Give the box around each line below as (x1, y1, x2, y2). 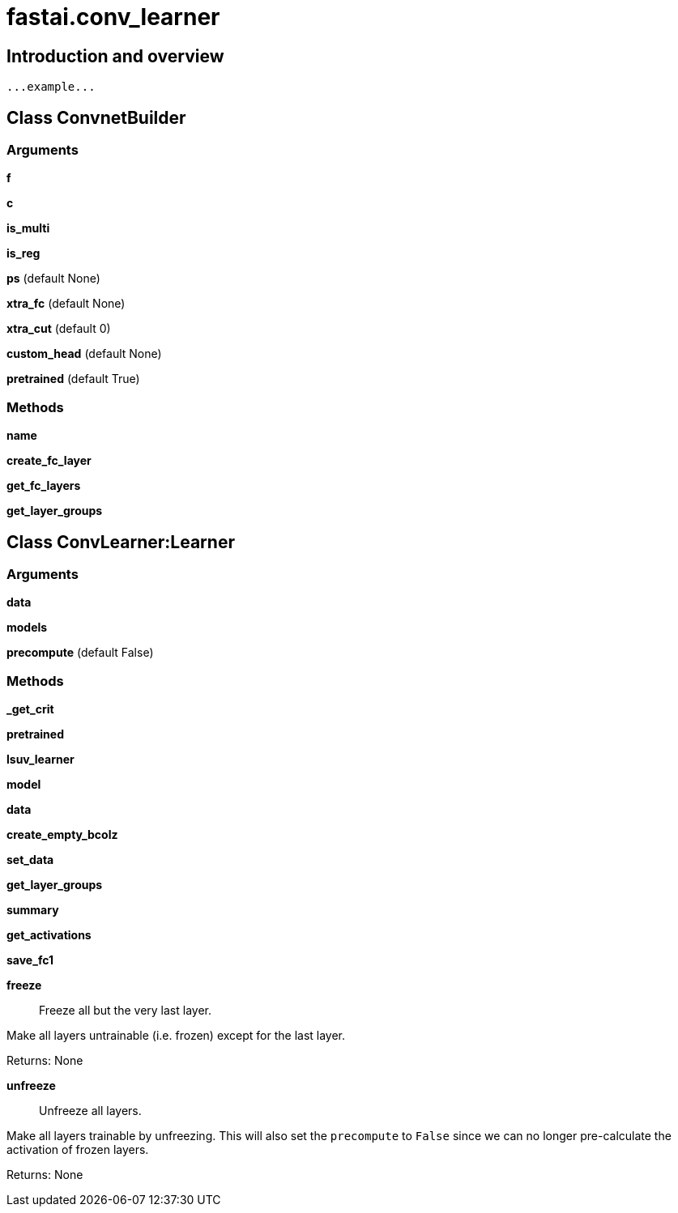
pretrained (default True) (6, 372, 140, 386)
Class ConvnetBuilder (6, 107, 186, 128)
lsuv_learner (6, 752, 75, 767)
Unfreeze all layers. (39, 1104, 142, 1118)
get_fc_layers (6, 479, 81, 493)
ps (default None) (6, 271, 100, 286)
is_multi (6, 221, 50, 236)
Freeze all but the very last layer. (39, 1003, 211, 1018)
